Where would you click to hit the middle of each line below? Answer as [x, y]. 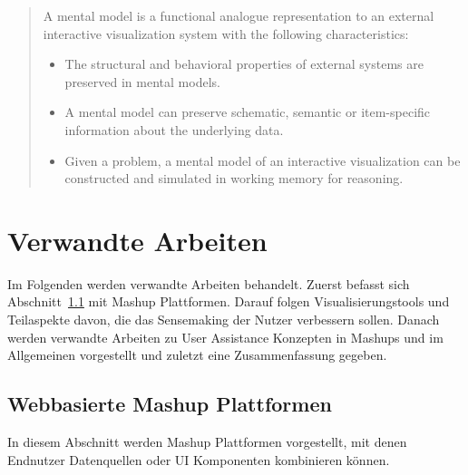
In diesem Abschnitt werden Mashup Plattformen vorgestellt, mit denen [207, 442]
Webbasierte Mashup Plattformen [170, 404]
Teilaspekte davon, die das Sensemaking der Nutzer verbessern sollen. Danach [224, 320]
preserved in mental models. [142, 81]
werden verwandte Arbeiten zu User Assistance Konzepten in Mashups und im [225, 337]
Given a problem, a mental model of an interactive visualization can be [263, 160]
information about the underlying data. [174, 129]
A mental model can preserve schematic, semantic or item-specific [248, 112]
